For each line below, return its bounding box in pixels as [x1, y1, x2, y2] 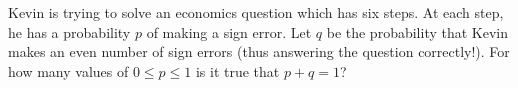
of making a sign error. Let [146, 21, 312, 42]
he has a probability [8, 21, 131, 42]
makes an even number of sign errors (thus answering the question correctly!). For [8, 41, 510, 62]
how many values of [8, 60, 129, 81]
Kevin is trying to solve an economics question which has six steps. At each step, [8, 2, 504, 22]
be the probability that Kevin [326, 21, 509, 42]
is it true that [195, 60, 280, 81]
